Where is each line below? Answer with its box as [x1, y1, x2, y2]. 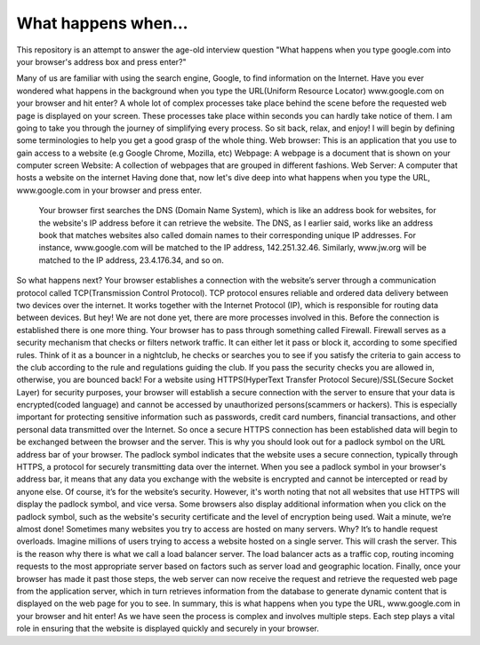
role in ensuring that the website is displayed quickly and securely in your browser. [16, 623, 320, 634]
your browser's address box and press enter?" [16, 56, 187, 67]
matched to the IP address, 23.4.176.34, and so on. [38, 254, 224, 266]
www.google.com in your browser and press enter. [16, 185, 203, 195]
